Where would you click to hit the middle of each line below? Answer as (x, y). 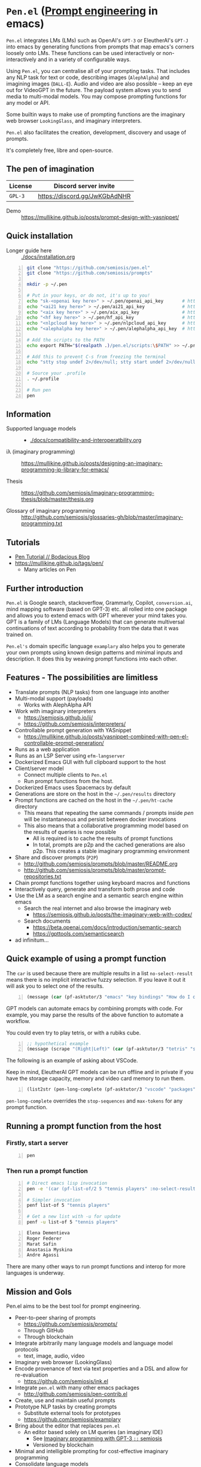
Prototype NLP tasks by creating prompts (66, 1407)
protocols (27, 1350)
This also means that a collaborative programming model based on (106, 825)
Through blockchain (48, 1337)
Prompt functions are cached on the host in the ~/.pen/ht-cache (94, 800)
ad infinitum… (32, 940)
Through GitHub (44, 1331)
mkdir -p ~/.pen (47, 284)
